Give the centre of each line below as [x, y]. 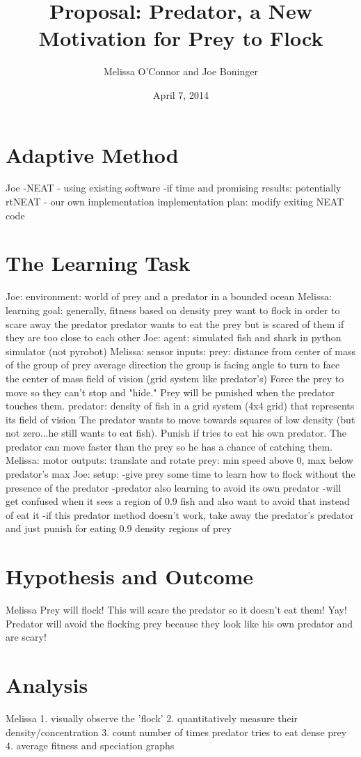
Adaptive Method [92, 154]
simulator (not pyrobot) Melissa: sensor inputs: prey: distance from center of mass [180, 351]
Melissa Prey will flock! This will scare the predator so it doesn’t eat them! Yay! [176, 610]
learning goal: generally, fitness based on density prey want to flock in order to [173, 310]
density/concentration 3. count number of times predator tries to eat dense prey [176, 732]
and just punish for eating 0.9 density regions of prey [119, 528]
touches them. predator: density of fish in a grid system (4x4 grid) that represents [180, 406]
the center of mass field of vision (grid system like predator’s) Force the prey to [175, 378]
